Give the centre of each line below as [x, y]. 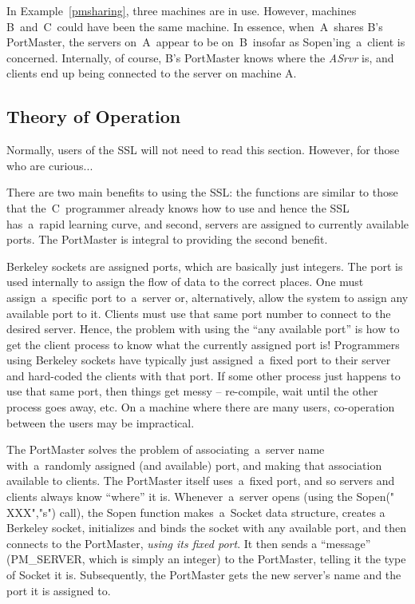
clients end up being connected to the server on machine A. [152, 73]
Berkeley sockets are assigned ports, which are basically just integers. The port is [205, 266]
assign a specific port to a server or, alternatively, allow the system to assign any [207, 297]
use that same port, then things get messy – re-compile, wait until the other [192, 391]
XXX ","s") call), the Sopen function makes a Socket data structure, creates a [196, 512]
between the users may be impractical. [101, 422]
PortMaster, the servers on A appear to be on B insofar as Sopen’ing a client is [206, 42]
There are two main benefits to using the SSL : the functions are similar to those [202, 192]
